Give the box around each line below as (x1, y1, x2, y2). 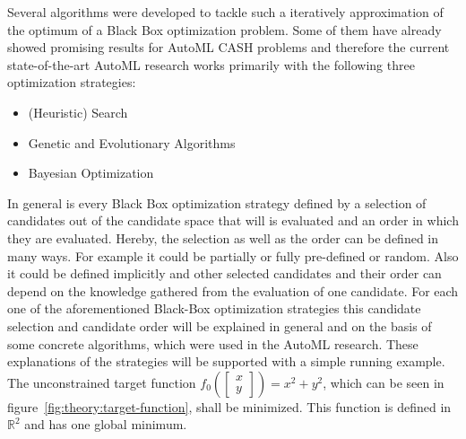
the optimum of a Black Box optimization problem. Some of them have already (7, 20, 442, 39)
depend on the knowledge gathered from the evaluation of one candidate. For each (7, 281, 459, 300)
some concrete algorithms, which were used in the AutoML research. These (7, 334, 419, 353)
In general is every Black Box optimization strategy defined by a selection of (7, 193, 427, 212)
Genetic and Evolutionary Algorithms (28, 133, 236, 152)
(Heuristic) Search (28, 102, 128, 121)
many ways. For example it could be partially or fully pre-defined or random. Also (7, 246, 459, 265)
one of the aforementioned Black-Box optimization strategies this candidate (7, 299, 421, 318)
